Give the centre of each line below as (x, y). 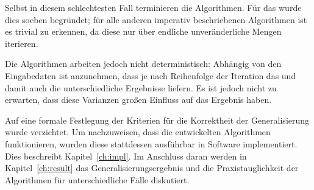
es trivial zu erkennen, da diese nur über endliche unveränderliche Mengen (143, 31)
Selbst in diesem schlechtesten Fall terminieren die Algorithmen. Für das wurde (153, 7)
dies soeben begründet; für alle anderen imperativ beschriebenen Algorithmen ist (156, 19)
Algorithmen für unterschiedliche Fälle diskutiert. (97, 179)
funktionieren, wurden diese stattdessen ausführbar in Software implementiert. (151, 143)
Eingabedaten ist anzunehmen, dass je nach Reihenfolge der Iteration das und (151, 75)
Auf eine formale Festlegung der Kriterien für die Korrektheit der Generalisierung (157, 120)
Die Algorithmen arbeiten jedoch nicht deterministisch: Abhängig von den (143, 64)
